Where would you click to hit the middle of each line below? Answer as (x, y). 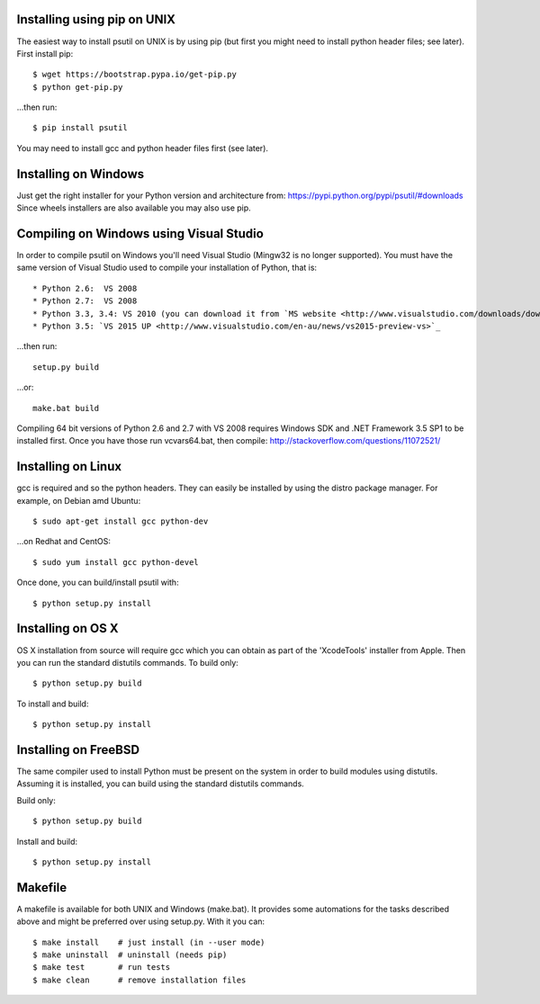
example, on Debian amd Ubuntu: (79, 500)
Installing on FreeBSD (78, 750)
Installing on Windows (81, 174)
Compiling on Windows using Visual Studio (140, 233)
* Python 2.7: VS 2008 (85, 301)
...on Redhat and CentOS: (64, 542)
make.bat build (66, 408)
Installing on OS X (67, 628)
